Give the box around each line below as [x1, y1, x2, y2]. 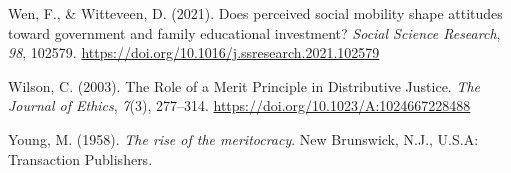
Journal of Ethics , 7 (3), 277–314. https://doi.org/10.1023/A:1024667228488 [8, 95, 471, 116]
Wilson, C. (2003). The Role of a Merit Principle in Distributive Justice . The [8, 75, 481, 96]
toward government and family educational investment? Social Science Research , [8, 22, 501, 43]
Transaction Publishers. [8, 148, 153, 169]
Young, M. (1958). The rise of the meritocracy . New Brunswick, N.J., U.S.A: [8, 128, 479, 149]
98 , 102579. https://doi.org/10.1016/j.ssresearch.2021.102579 [8, 42, 380, 63]
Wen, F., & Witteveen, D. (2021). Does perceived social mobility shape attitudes [8, 3, 503, 23]
